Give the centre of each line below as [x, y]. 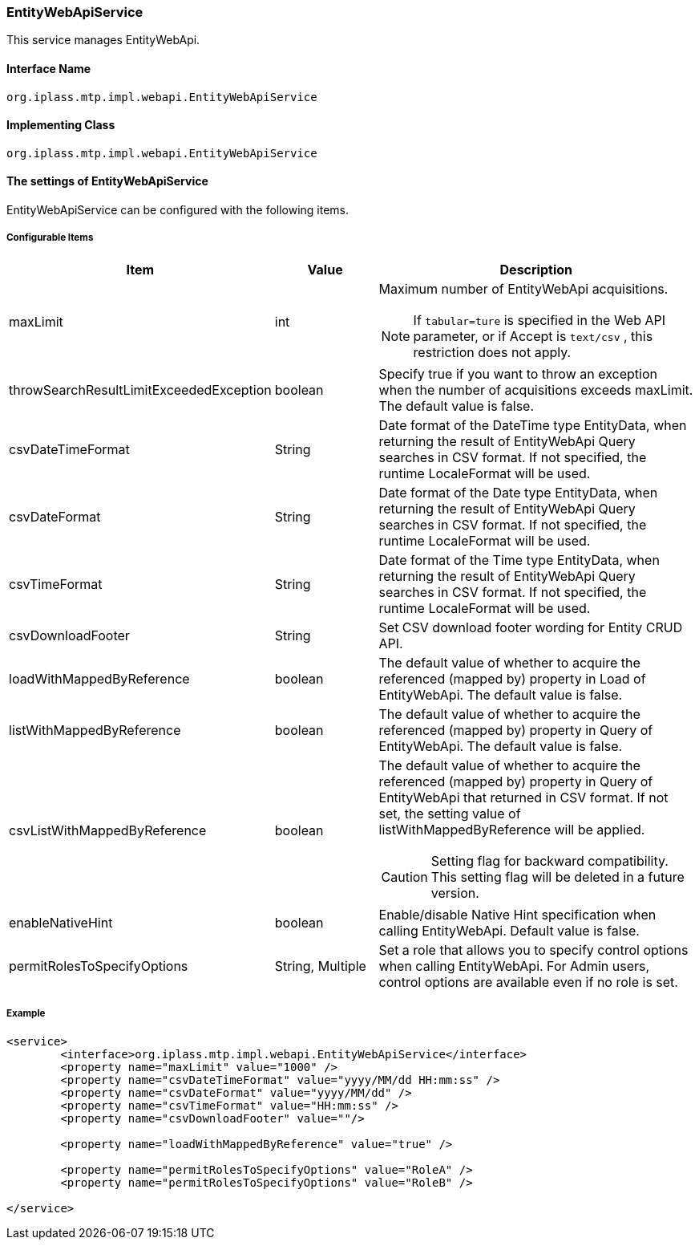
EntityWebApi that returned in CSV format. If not [523, 797]
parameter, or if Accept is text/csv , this [533, 336]
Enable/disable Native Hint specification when [517, 914]
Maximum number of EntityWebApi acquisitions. [523, 288]
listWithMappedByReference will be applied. [512, 829]
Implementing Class [61, 125]
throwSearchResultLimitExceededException [140, 390]
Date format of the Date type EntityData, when [518, 492]
